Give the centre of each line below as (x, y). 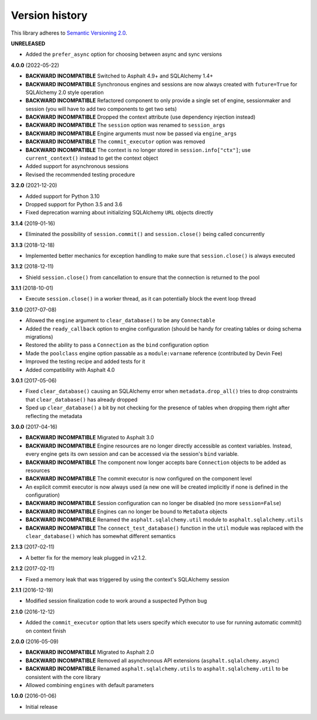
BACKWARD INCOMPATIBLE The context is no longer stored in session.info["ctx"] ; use (138, 150)
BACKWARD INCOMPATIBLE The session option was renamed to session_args (125, 125)
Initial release (42, 706)
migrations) (39, 337)
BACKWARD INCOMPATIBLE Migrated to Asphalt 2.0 (90, 652)
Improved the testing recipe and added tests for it (85, 362)
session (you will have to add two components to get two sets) (101, 109)
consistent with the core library (63, 677)
